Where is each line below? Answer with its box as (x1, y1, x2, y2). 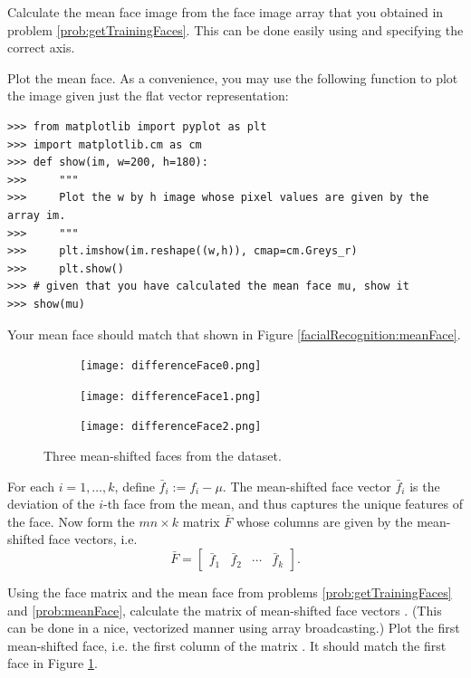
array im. (7, 208, 66, 222)
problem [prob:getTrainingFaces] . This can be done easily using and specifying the (7, 20, 464, 39)
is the (409, 476, 440, 495)
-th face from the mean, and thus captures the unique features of (102, 494, 463, 513)
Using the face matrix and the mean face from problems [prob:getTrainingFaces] (7, 583, 452, 602)
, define (114, 476, 155, 495)
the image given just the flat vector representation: (7, 86, 289, 105)
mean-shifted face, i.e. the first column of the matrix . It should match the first (7, 635, 447, 654)
